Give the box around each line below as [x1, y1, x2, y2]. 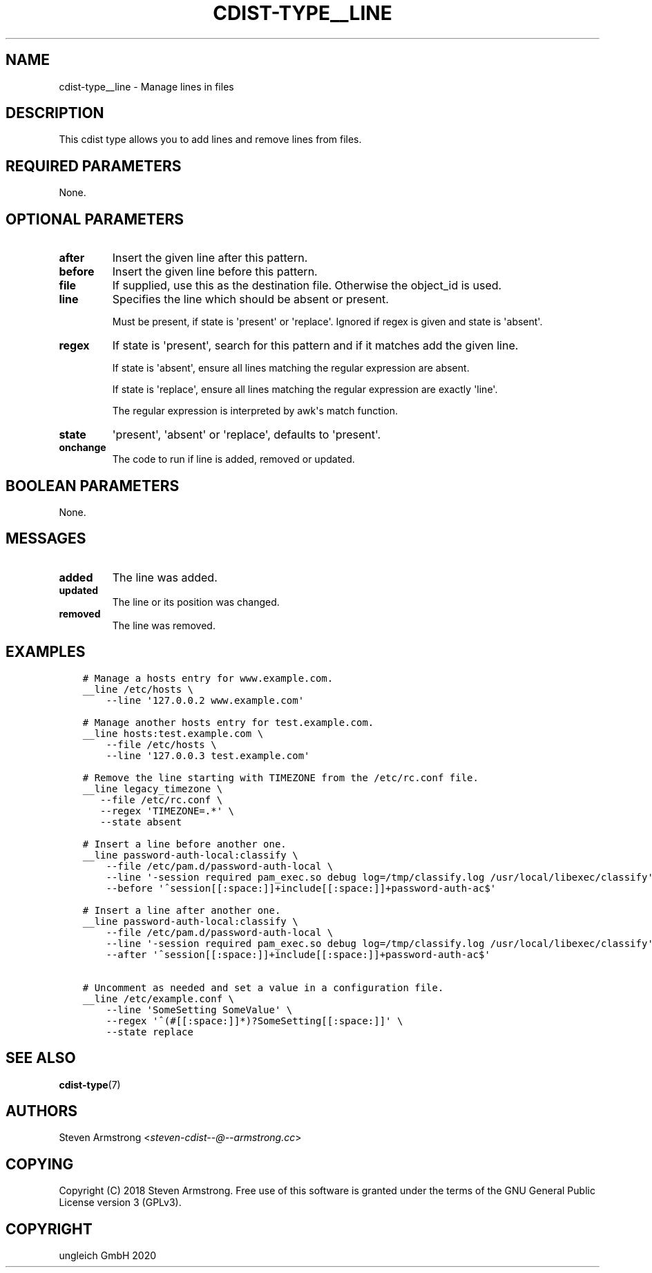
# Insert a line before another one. [82, 838, 287, 850]
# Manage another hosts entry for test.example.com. [82, 716, 374, 728]
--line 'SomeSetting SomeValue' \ [106, 1004, 293, 1015]
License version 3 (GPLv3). [59, 1196, 182, 1209]
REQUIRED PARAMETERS [6, 157, 182, 175]
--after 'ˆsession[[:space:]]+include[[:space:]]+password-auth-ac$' [106, 948, 490, 960]
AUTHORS [6, 1102, 78, 1120]
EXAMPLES [6, 643, 86, 661]
